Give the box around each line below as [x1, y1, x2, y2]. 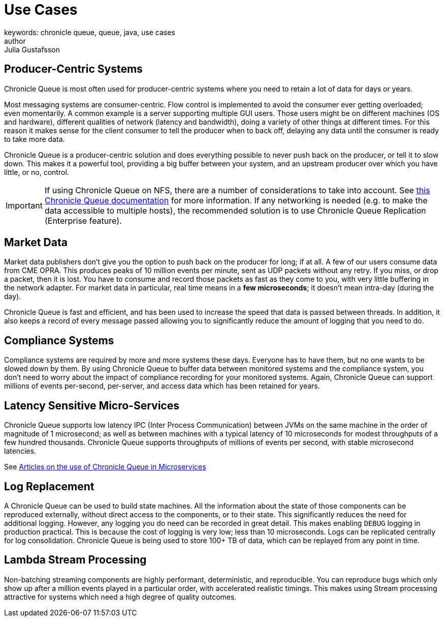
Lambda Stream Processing [4, 553, 147, 567]
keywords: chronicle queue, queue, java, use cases [4, 27, 175, 37]
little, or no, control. [4, 167, 69, 176]
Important [6, 200, 43, 211]
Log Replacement [4, 480, 94, 493]
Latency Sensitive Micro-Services [4, 399, 179, 412]
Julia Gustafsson [4, 45, 60, 54]
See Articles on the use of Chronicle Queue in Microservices [4, 462, 206, 471]
